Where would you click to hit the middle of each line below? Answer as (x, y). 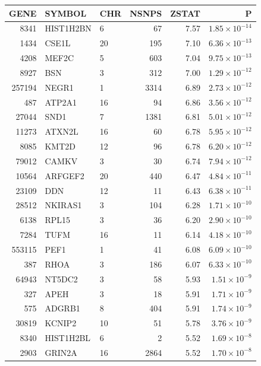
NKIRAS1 (63, 205)
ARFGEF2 (65, 175)
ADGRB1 (62, 308)
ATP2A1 (61, 102)
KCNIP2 (61, 323)
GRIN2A (61, 352)
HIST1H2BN (68, 28)
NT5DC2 (61, 279)
